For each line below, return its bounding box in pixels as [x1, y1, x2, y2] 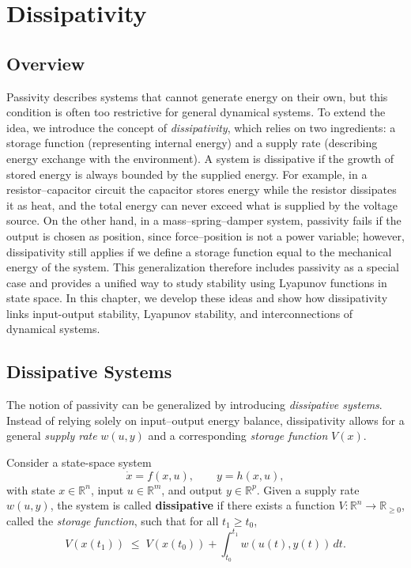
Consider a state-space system [6, 454, 152, 471]
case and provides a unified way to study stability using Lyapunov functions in [6, 274, 387, 290]
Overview [6, 51, 85, 75]
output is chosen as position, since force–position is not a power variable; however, [6, 227, 405, 244]
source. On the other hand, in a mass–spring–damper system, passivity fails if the [6, 212, 402, 229]
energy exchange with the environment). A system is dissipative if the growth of [6, 150, 394, 166]
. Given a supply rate [256, 481, 360, 498]
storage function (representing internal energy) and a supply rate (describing [6, 134, 378, 151]
